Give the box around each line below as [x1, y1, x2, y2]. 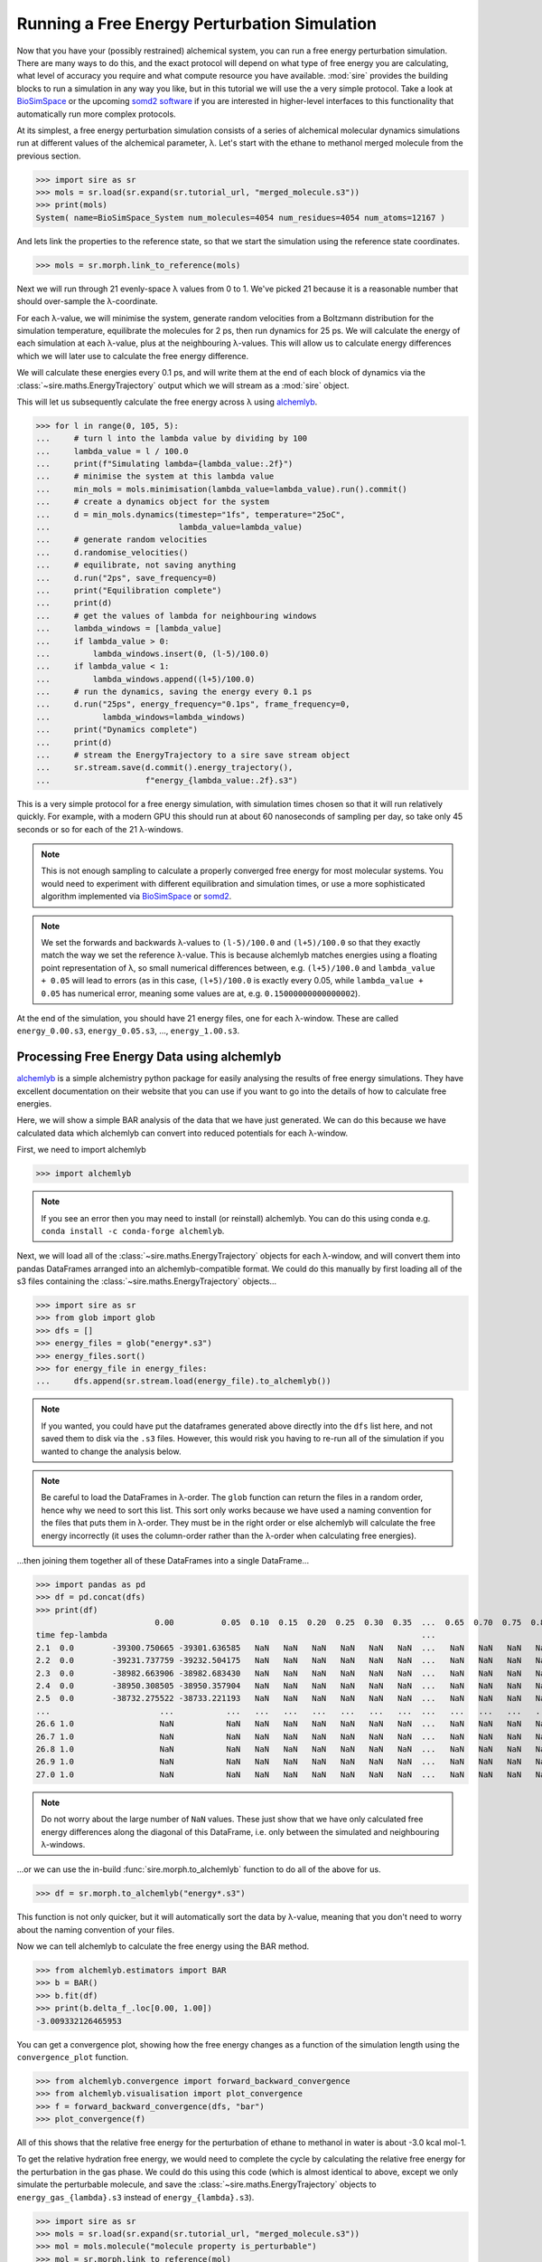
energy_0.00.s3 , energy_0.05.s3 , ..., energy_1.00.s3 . [16, 1025, 240, 1036]
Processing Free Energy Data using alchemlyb [16, 1050, 282, 1065]
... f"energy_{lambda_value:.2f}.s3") [35, 775, 298, 785]
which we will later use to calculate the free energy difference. [16, 350, 248, 361]
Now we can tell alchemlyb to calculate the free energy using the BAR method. [16, 1941, 310, 1952]
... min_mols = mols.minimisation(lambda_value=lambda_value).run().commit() [35, 484, 408, 494]
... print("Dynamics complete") [35, 725, 199, 735]
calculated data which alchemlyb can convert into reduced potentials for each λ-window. [16, 1127, 349, 1138]
